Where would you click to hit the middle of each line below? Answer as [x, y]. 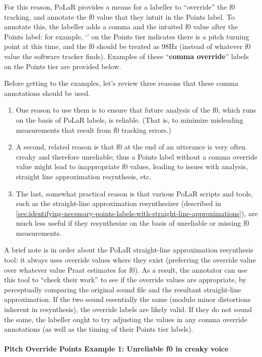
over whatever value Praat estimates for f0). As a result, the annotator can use [126, 269]
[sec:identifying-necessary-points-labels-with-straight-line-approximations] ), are [137, 213]
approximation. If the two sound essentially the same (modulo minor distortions [127, 299]
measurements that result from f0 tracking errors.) [93, 130]
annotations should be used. [47, 93]
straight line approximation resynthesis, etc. [84, 176]
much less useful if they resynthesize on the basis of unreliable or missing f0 [133, 223]
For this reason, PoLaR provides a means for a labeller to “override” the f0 [120, 7]
